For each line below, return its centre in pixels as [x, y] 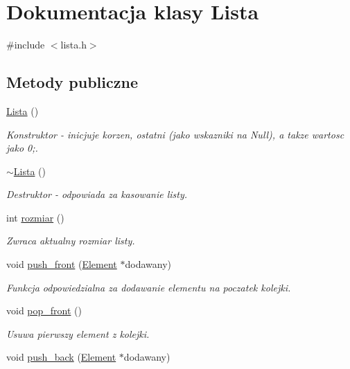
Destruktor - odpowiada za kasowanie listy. [97, 194]
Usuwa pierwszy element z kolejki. [78, 333]
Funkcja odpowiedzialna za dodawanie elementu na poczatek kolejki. [149, 287]
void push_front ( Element [62, 264]
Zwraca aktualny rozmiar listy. [71, 241]
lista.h [73, 45]
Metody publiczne [72, 82]
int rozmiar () [35, 217]
